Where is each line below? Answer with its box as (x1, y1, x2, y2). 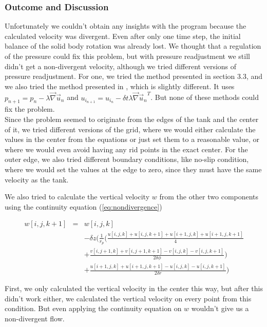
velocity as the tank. (5, 174, 69, 185)
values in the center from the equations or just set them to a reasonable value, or (5, 134, 259, 145)
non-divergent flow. (5, 313, 65, 324)
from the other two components (159, 191, 259, 202)
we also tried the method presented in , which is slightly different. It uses (5, 80, 235, 91)
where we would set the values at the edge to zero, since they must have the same (5, 163, 262, 174)
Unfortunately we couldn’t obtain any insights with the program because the (5, 21, 246, 31)
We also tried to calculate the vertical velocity (5, 191, 150, 202)
